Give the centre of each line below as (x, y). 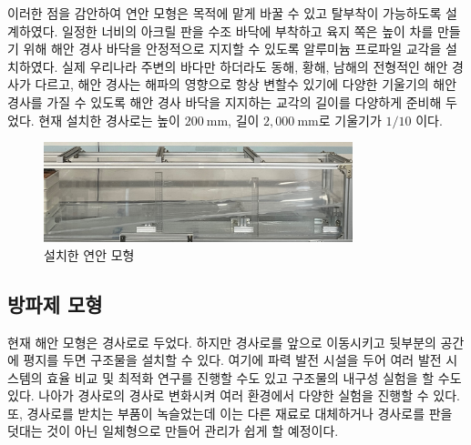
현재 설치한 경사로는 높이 (109, 120)
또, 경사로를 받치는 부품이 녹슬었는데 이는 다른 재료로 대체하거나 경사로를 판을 (230, 413)
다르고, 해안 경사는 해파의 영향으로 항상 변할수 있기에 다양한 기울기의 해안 (246, 84)
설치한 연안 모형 (89, 254)
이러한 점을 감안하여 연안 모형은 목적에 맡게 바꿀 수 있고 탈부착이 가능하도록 (225, 13)
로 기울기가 (350, 120)
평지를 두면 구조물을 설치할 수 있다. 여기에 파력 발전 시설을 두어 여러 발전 (232, 360)
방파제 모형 (55, 303)
